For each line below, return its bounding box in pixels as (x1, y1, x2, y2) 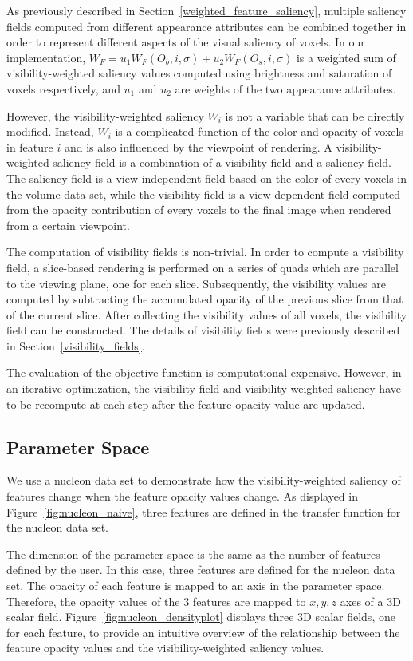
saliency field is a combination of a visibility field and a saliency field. (53, 154, 391, 171)
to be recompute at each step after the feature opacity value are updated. (6, 395, 365, 412)
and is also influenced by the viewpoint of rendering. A (64, 138, 332, 155)
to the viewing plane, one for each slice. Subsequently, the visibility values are (6, 275, 386, 291)
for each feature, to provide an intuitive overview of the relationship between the (6, 623, 400, 640)
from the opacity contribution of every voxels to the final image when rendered (6, 201, 391, 218)
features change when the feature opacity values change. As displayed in (6, 488, 358, 505)
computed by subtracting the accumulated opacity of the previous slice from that (6, 291, 403, 307)
